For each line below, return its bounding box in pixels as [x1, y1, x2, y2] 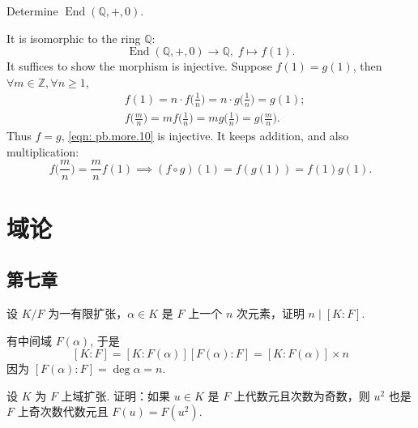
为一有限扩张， [48, 304, 128, 321]
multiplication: [6, 143, 79, 160]
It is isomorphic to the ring [6, 29, 141, 46]
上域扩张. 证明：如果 [61, 387, 171, 404]
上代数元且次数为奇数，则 [233, 387, 370, 404]
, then [352, 58, 382, 75]
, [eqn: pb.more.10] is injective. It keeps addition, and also [61, 127, 349, 144]
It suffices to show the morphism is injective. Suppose [6, 58, 272, 75]
